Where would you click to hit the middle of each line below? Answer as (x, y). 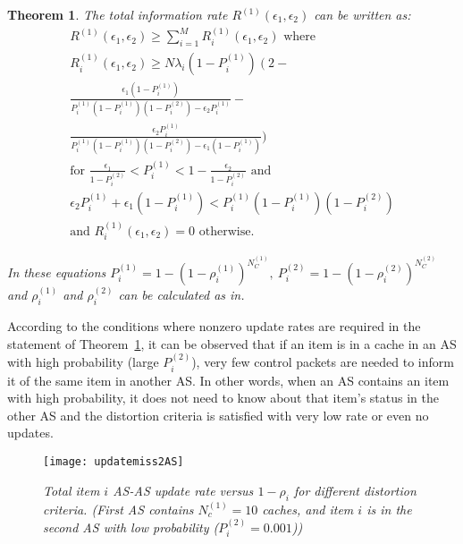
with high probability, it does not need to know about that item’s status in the (223, 398)
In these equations (57, 272)
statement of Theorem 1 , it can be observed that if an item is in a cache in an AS (232, 343)
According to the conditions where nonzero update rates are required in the (214, 326)
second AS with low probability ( (131, 527)
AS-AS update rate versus (183, 490)
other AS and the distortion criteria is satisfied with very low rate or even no (218, 415)
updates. (30, 433)
